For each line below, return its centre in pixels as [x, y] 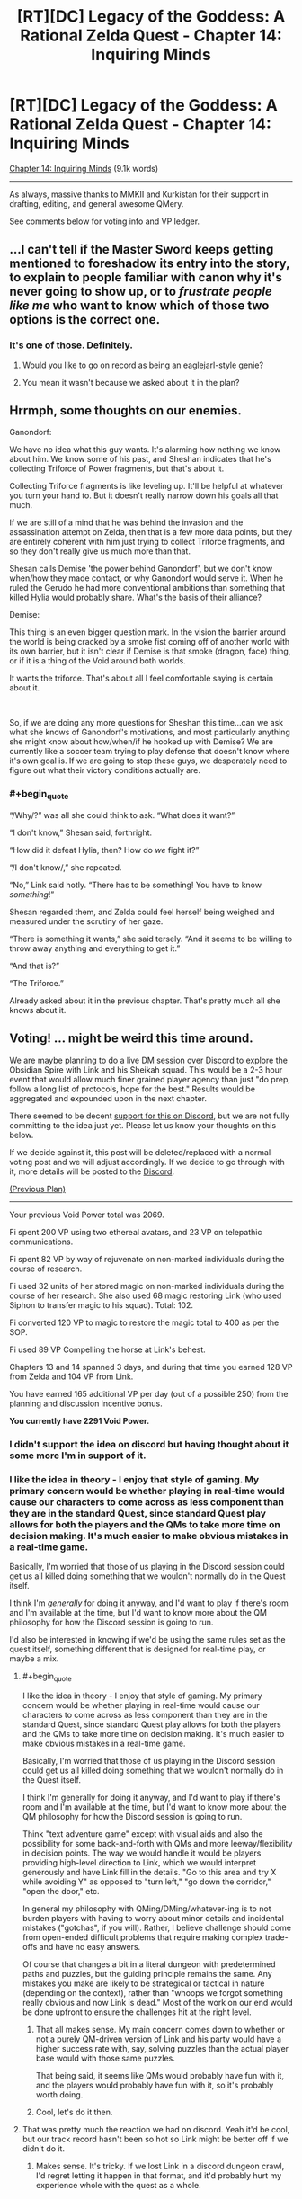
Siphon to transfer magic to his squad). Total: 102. [101, 1304]
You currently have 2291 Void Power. [80, 1420]
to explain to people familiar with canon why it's [146, 277]
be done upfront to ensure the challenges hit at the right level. [137, 2012]
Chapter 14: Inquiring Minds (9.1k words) [84, 168]
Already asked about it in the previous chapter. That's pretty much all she [145, 1001]
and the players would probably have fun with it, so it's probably [155, 2085]
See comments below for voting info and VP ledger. [105, 221]
